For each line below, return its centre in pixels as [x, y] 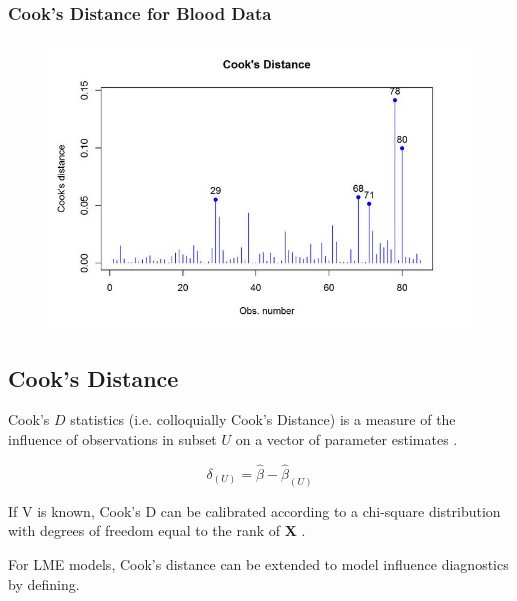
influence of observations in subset [112, 439]
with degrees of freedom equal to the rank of [144, 530]
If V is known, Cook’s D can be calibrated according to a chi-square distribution [254, 510]
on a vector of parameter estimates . [346, 439]
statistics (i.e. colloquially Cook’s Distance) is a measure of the [263, 419]
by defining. [44, 583]
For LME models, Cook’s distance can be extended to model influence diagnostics [258, 563]
